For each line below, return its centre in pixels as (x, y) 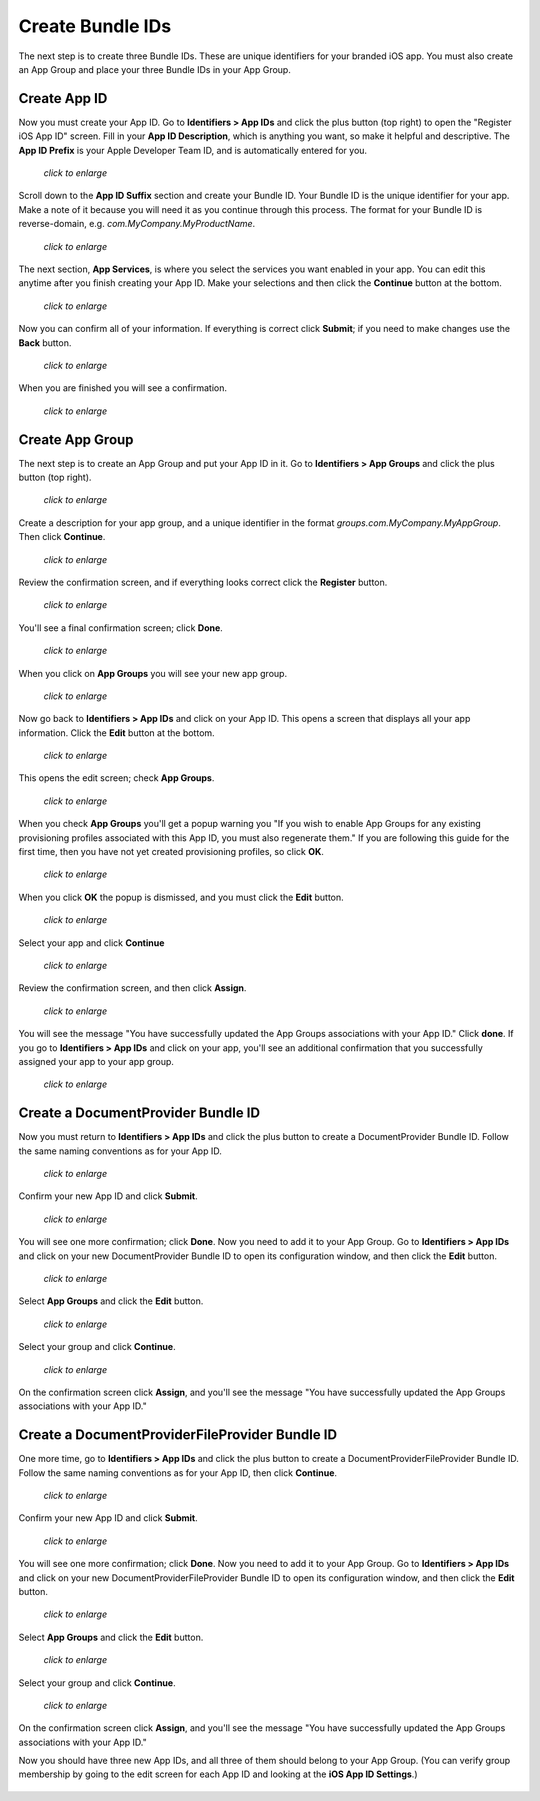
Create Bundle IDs (95, 26)
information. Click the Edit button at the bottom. (116, 732)
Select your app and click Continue (91, 942)
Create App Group (76, 439)
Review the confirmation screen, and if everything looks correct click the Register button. (203, 582)
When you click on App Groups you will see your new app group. (153, 673)
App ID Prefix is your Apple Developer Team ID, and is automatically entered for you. (193, 150)
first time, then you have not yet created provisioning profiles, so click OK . (171, 852)
